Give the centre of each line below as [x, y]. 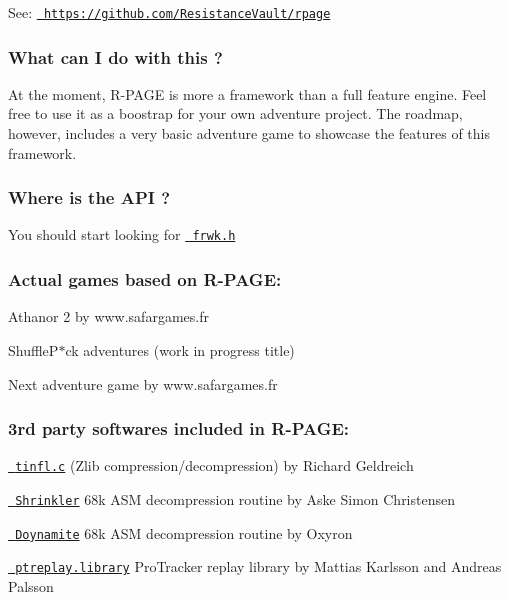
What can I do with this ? [115, 56]
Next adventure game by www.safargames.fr [143, 383]
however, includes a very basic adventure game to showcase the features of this [249, 133]
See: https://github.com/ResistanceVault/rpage [169, 12]
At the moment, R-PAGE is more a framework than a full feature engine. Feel [247, 93]
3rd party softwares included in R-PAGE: [179, 428]
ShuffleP [33, 349]
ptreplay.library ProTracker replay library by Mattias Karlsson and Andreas [258, 566]
